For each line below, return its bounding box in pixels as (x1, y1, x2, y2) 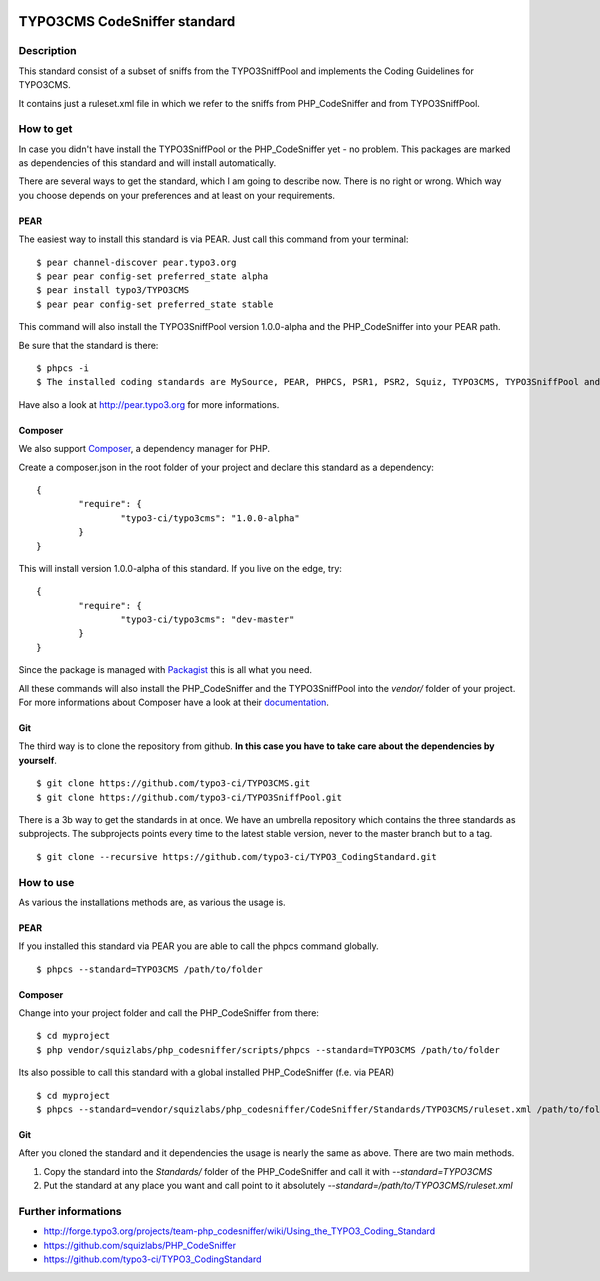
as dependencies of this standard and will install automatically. (18, 157, 277, 169)
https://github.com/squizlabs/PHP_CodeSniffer (43, 1239, 237, 1251)
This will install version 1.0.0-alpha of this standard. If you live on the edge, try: (18, 562, 342, 574)
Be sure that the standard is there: (18, 339, 159, 351)
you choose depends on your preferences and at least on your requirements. (18, 189, 335, 201)
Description (18, 44, 77, 58)
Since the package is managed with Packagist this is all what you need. (18, 664, 313, 676)
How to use (18, 875, 75, 889)
